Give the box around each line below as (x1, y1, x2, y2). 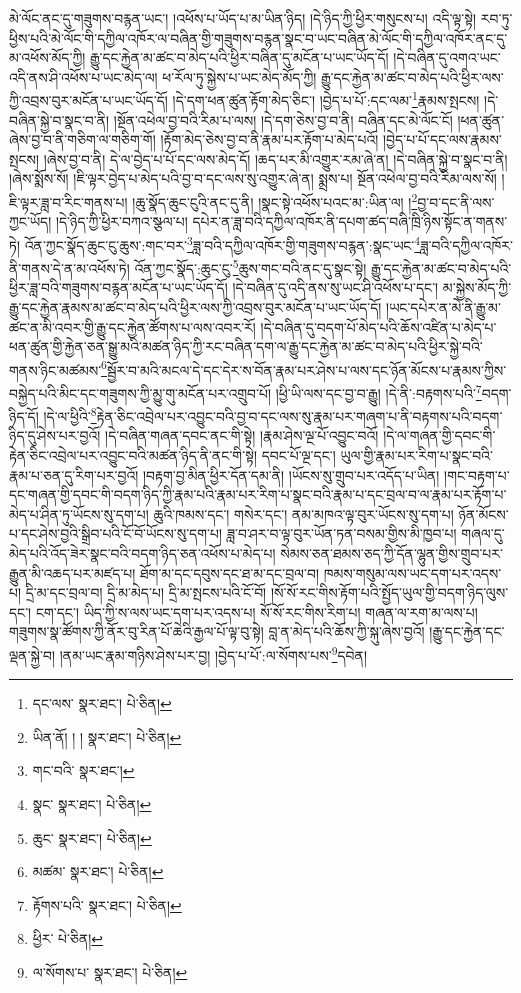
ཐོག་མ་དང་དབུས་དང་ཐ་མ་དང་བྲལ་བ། (140, 562, 320, 583)
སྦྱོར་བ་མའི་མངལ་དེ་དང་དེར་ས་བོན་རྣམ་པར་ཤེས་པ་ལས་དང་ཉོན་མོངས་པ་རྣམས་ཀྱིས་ (106, 359, 507, 380)
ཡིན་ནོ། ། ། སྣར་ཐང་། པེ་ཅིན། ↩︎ (32, 726, 182, 747)
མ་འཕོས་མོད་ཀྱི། (9, 47, 86, 68)
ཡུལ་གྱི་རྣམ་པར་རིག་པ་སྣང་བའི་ (340, 445, 493, 466)
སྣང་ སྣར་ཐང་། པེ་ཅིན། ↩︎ (32, 794, 152, 815)
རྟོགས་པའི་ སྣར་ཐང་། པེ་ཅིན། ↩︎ (32, 894, 182, 915)
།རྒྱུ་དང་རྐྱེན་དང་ (429, 621, 505, 642)
